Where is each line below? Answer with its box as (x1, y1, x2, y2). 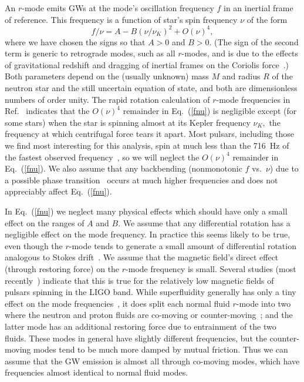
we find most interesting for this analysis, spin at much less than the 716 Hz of (5, 139, 289, 152)
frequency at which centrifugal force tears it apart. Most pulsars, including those (5, 128, 294, 140)
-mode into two (236, 297, 291, 309)
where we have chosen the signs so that (5, 35, 146, 48)
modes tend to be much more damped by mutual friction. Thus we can (33, 343, 288, 356)
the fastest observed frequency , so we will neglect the (5, 150, 200, 163)
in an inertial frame (223, 2, 293, 14)
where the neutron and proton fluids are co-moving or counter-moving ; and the (5, 309, 293, 321)
